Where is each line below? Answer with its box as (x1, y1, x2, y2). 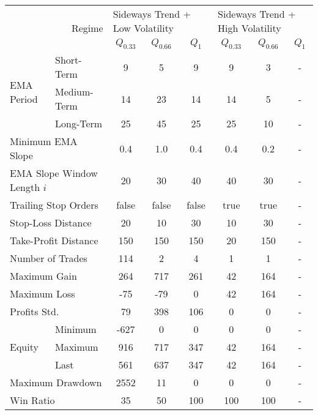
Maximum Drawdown (10, 375, 102, 390)
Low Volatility (113, 21, 174, 35)
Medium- (55, 84, 94, 99)
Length (10, 180, 40, 195)
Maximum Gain (10, 269, 77, 283)
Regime (71, 21, 103, 36)
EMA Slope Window (10, 166, 98, 181)
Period (10, 91, 38, 106)
